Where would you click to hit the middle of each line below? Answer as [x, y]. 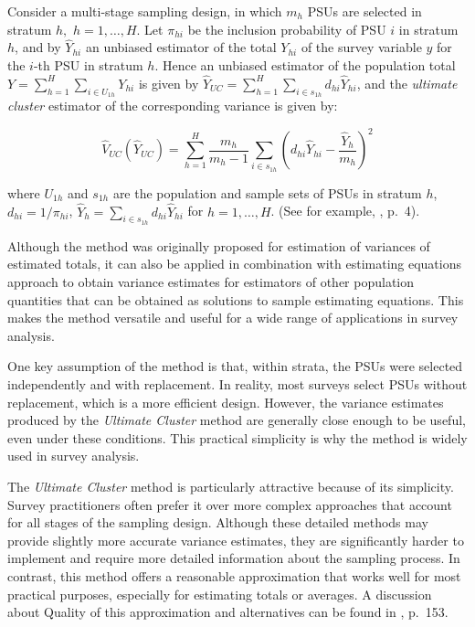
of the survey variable [361, 47]
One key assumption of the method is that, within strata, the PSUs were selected [235, 366]
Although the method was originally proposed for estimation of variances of [219, 245]
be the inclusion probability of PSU [287, 29]
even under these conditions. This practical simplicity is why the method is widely [237, 437]
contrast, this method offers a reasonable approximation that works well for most [234, 575]
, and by [38, 47]
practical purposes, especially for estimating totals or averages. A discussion [220, 594]
